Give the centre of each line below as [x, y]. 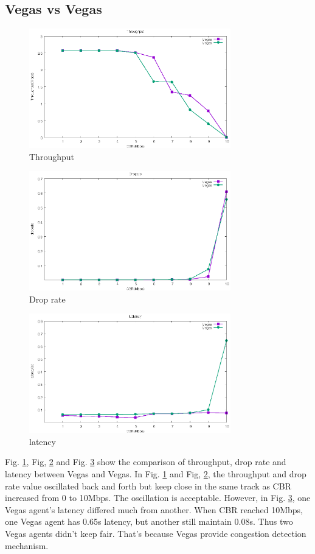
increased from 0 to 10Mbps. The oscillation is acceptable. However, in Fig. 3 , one [158, 498]
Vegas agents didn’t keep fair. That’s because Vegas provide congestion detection [156, 533]
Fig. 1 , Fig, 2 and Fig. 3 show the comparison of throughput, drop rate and [146, 462]
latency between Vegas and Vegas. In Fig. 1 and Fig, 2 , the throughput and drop [156, 474]
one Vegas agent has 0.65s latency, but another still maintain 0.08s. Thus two [149, 521]
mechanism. [27, 545]
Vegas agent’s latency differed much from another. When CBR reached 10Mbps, [154, 509]
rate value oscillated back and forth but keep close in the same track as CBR [148, 486]
